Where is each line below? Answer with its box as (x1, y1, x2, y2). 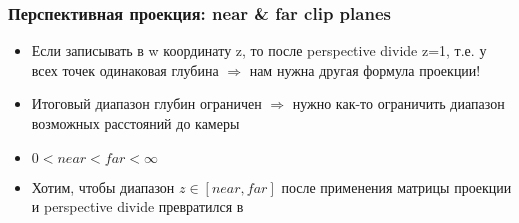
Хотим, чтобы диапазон (31, 176, 175, 197)
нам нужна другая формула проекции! (249, 59, 481, 80)
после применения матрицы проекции (281, 176, 512, 197)
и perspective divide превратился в (31, 196, 244, 217)
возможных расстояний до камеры (31, 113, 240, 133)
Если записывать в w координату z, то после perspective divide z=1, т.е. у (31, 40, 487, 61)
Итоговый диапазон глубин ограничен (31, 93, 262, 114)
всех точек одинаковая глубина (31, 59, 219, 80)
